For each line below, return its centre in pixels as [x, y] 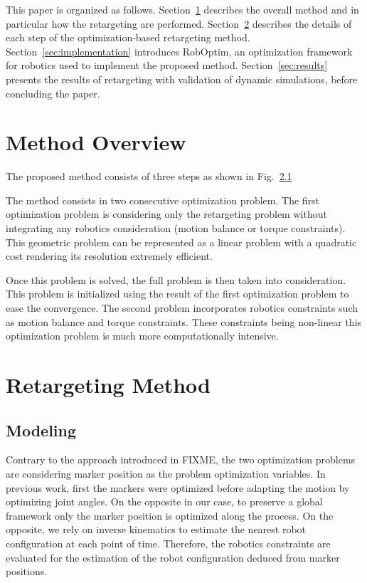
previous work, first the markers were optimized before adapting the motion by [178, 487]
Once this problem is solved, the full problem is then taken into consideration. [176, 279]
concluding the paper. [53, 93]
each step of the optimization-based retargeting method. [128, 37]
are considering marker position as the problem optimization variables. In [166, 473]
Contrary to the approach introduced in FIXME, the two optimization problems [181, 459]
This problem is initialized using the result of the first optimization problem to [177, 294]
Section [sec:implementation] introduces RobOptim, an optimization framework [179, 51]
